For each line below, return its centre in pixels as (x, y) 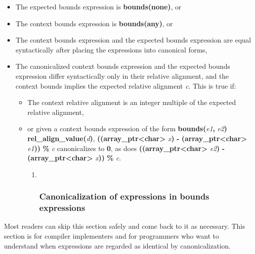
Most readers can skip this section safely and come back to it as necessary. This (125, 226)
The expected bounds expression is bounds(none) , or (98, 6)
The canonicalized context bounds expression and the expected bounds (123, 66)
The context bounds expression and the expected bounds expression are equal (133, 40)
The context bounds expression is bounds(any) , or (94, 23)
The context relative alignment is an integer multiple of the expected (132, 102)
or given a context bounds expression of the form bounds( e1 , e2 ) (127, 128)
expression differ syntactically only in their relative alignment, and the (122, 76)
